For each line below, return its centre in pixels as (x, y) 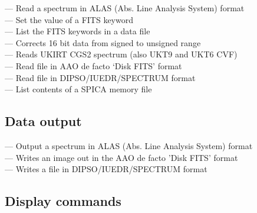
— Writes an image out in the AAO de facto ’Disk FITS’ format (121, 157)
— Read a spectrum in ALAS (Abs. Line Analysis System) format (125, 8)
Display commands (63, 201)
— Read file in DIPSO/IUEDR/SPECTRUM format (100, 77)
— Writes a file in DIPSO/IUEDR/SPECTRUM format (106, 169)
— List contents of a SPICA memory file (78, 89)
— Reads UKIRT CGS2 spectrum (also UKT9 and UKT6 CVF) (121, 54)
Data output (43, 121)
